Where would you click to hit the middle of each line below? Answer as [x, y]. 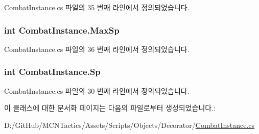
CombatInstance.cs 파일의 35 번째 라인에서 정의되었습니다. [97, 7]
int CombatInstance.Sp [52, 72]
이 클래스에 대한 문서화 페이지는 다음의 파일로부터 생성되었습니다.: [110, 108]
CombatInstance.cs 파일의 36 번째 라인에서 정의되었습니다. [97, 49]
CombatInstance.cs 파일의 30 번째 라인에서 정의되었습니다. [97, 90]
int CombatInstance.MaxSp [62, 30]
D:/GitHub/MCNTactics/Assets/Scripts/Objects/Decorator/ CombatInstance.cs [129, 125]
